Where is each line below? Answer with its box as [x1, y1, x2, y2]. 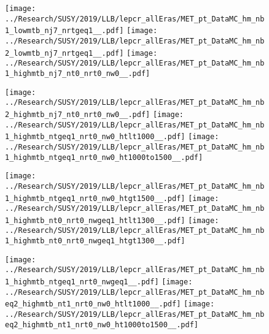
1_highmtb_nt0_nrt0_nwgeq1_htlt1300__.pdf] [5, 216, 185, 225]
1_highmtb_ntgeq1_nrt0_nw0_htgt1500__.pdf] [5, 194, 185, 203]
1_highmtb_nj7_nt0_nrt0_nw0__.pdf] [5, 69, 150, 78]
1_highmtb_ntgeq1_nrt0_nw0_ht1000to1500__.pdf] [5, 153, 203, 162]
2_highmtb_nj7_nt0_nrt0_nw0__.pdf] [5, 110, 150, 119]
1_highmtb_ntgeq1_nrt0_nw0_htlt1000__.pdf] [5, 132, 185, 142]
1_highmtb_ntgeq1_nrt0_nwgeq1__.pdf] [5, 278, 159, 287]
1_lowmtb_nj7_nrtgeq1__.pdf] [5, 26, 124, 36]
